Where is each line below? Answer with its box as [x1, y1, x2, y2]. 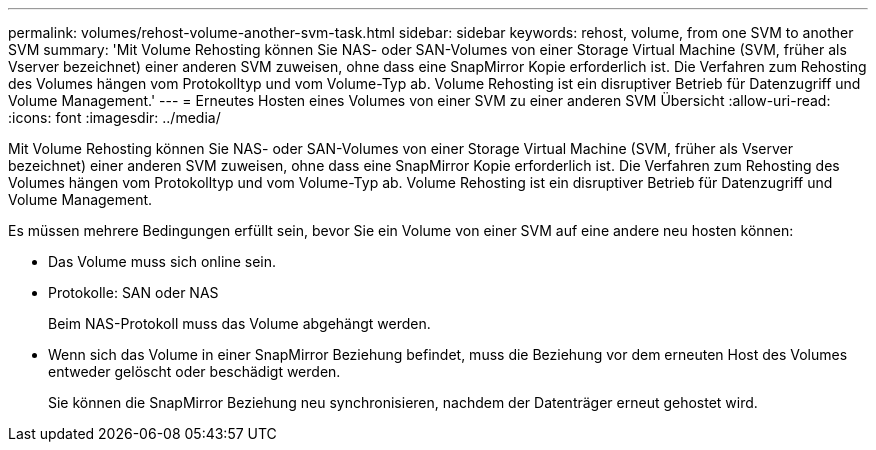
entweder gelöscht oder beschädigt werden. [48, 363, 341, 380]
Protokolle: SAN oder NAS [48, 284, 219, 301]
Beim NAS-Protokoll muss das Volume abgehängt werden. [48, 315, 431, 332]
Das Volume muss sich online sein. [48, 253, 276, 270]
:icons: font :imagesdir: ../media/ [8, 109, 221, 126]
